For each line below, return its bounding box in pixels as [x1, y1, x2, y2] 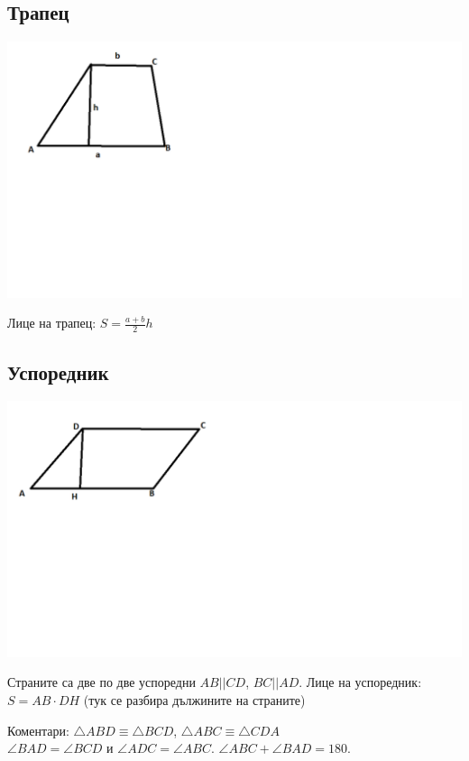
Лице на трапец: [7, 313, 97, 332]
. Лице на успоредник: [299, 673, 422, 691]
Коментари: [7, 720, 69, 739]
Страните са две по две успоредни [7, 673, 196, 691]
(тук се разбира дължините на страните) [83, 691, 306, 710]
